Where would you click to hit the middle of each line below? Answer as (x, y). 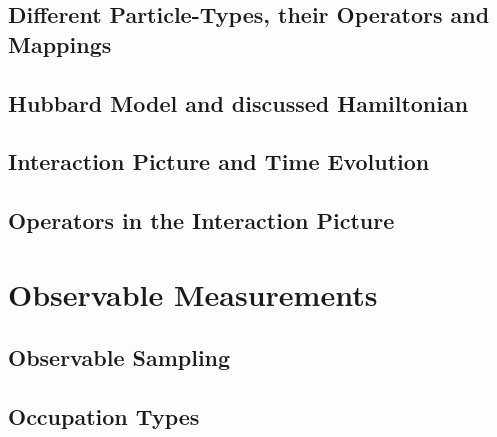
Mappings (60, 43)
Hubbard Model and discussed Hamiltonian (238, 102)
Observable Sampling (119, 357)
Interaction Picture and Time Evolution (219, 161)
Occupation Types (104, 416)
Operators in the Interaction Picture (201, 220)
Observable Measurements (193, 293)
